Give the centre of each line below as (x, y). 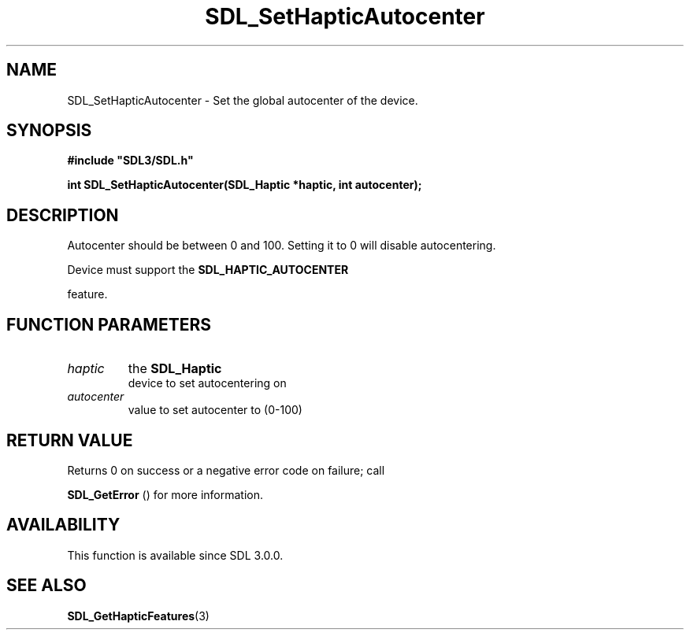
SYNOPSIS (49, 131)
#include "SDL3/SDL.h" (130, 161)
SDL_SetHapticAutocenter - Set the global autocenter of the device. (243, 100)
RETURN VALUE (70, 440)
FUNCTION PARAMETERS (109, 324)
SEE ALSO (46, 586)
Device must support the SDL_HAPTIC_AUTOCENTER (208, 270)
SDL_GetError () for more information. (165, 494)
